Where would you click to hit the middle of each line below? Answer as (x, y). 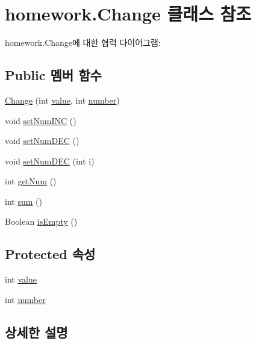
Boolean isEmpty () (41, 221)
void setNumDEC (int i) (50, 161)
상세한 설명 (36, 332)
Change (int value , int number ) (62, 100)
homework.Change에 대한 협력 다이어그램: (83, 42)
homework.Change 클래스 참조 (128, 14)
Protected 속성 (50, 254)
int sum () (23, 201)
